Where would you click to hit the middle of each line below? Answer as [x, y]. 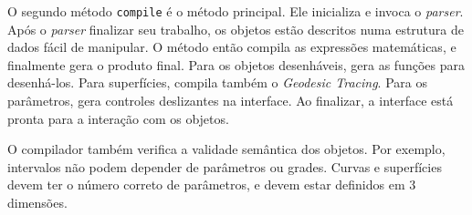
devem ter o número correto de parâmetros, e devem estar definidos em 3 [212, 184]
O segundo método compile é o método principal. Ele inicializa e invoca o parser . [236, 11]
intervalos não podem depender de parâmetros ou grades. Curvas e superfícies [225, 166]
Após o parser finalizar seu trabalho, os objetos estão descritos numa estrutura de [236, 29]
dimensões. [37, 202]
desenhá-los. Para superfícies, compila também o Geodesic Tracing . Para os [217, 82]
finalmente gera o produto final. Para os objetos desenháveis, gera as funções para [236, 64]
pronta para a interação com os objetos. [118, 118]
